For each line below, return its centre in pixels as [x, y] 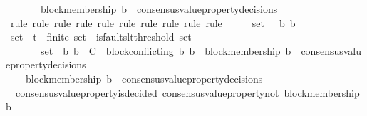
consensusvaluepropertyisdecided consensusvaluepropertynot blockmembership [187, 92]
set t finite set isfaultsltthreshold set [101, 37]
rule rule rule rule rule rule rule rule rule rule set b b [153, 22]
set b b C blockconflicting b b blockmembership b [166, 50]
